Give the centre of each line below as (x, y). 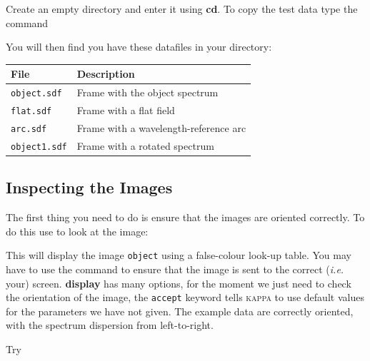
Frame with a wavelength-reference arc (161, 127)
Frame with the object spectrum (147, 92)
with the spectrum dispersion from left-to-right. (110, 325)
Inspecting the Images (89, 187)
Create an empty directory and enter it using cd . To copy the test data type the (182, 9)
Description (106, 74)
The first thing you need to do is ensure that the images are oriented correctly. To (185, 217)
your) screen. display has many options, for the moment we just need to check (179, 283)
